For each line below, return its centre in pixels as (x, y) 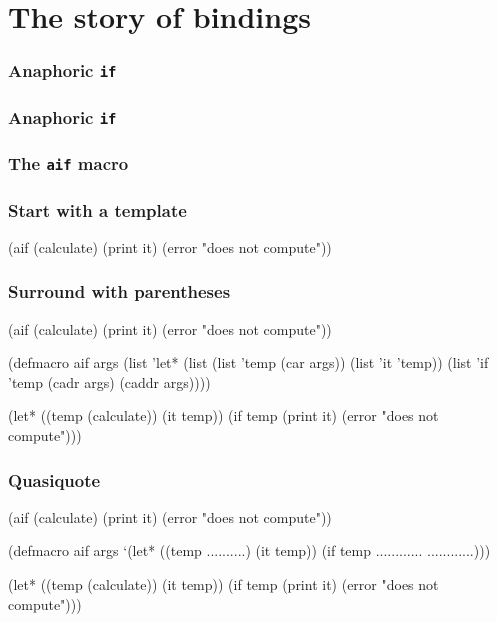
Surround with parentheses (119, 291)
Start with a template (97, 209)
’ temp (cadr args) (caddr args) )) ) (109, 381)
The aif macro (68, 163)
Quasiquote (54, 479)
